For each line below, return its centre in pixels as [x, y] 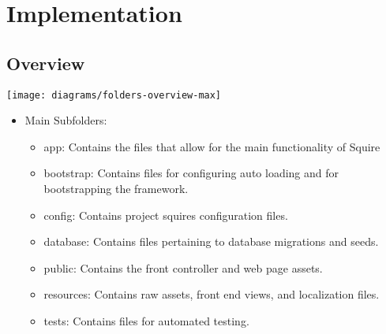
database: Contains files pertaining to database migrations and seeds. [211, 241]
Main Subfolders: [66, 120]
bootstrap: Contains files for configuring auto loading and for [191, 173]
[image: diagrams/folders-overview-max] [114, 95]
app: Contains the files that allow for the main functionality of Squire [212, 146]
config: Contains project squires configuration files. [166, 215]
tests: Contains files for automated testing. [146, 320]
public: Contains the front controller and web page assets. [183, 267]
